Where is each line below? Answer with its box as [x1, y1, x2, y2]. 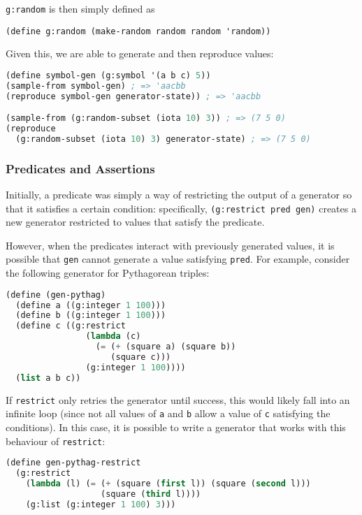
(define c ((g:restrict [15, 321, 126, 331]
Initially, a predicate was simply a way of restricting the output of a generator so [6, 187, 352, 202]
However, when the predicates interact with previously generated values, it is [6, 238, 335, 252]
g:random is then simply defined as [6, 1, 155, 15]
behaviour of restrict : [6, 433, 106, 448]
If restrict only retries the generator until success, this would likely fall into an [6, 392, 350, 407]
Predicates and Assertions [6, 159, 155, 177]
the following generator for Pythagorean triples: [6, 266, 210, 280]
